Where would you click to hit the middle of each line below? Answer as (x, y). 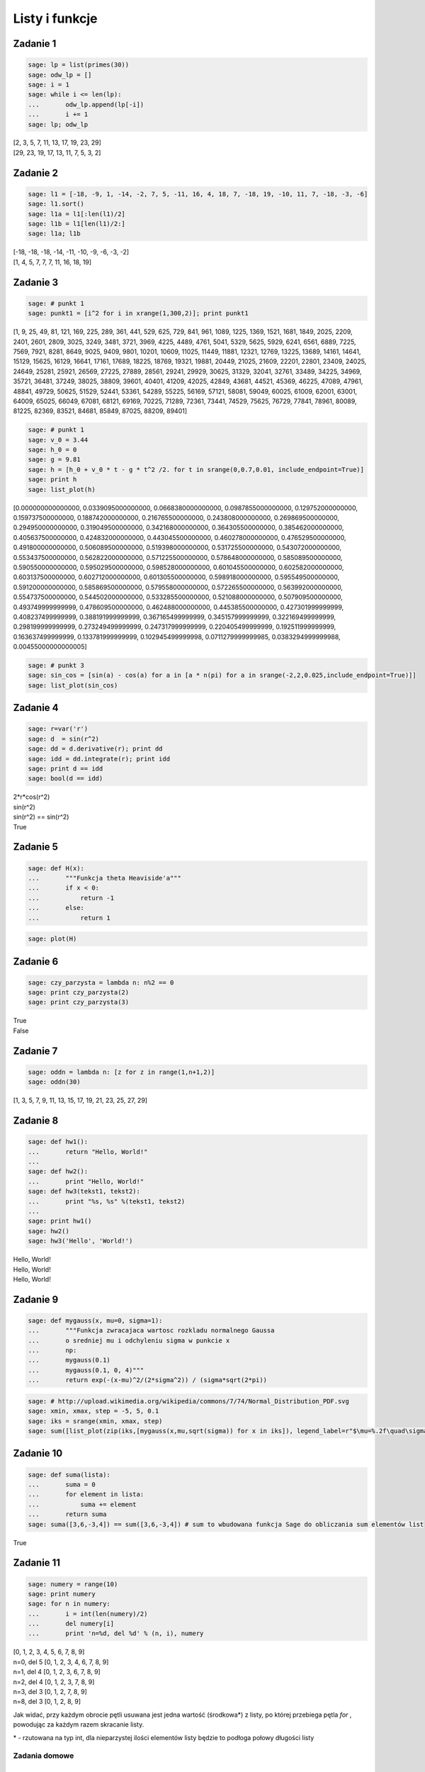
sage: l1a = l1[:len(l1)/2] (76, 214)
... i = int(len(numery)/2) (88, 1614)
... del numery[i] (71, 1624)
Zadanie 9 (36, 1300)
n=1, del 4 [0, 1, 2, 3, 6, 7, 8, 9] (57, 1672)
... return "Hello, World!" (88, 1151)
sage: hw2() (49, 1231)
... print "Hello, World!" (86, 1181)
